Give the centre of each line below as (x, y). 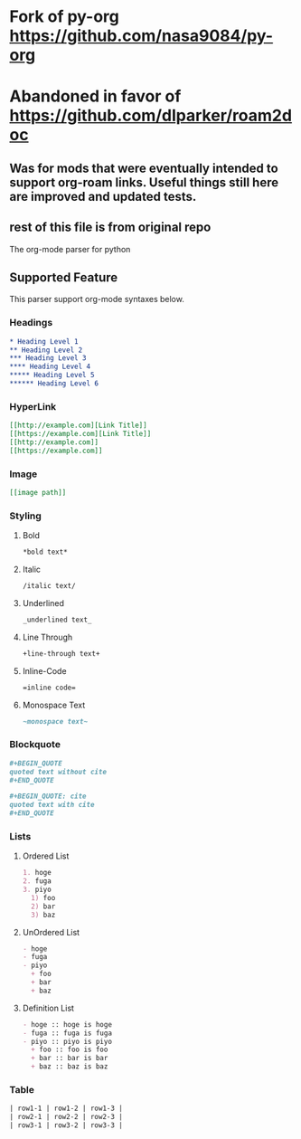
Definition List (48, 1008)
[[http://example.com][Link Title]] (78, 426)
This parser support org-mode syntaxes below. (97, 299)
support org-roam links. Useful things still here (144, 182)
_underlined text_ (57, 620)
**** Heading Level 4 (50, 367)
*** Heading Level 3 (48, 358)
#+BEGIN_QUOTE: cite (48, 797)
